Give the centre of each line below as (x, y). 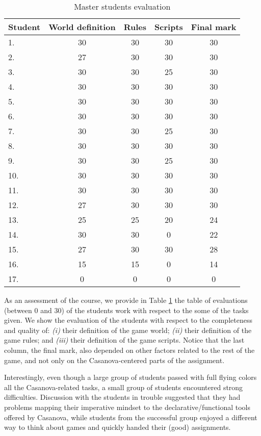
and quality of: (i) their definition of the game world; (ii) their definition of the (128, 330)
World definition (82, 27)
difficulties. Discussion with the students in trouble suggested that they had (122, 397)
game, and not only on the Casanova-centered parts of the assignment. (114, 360)
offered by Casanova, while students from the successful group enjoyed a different (131, 417)
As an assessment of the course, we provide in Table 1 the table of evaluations (126, 300)
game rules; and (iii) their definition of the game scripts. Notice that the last (124, 340)
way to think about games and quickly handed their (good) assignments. (118, 427)
